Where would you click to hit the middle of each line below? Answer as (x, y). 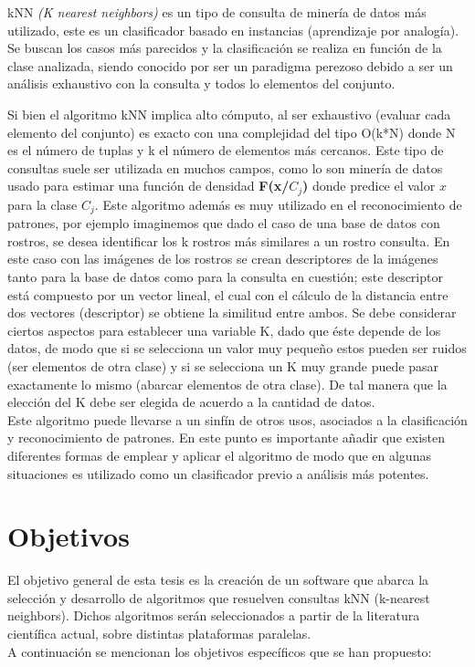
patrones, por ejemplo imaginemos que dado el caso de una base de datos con (224, 223)
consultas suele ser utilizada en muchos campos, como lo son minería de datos (225, 167)
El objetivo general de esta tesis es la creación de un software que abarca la (218, 580)
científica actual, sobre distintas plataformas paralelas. (159, 634)
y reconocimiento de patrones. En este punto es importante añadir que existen (226, 438)
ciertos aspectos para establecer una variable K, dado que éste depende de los (224, 330)
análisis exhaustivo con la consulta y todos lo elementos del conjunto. (201, 83)
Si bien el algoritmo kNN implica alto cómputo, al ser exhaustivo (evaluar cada (229, 114)
